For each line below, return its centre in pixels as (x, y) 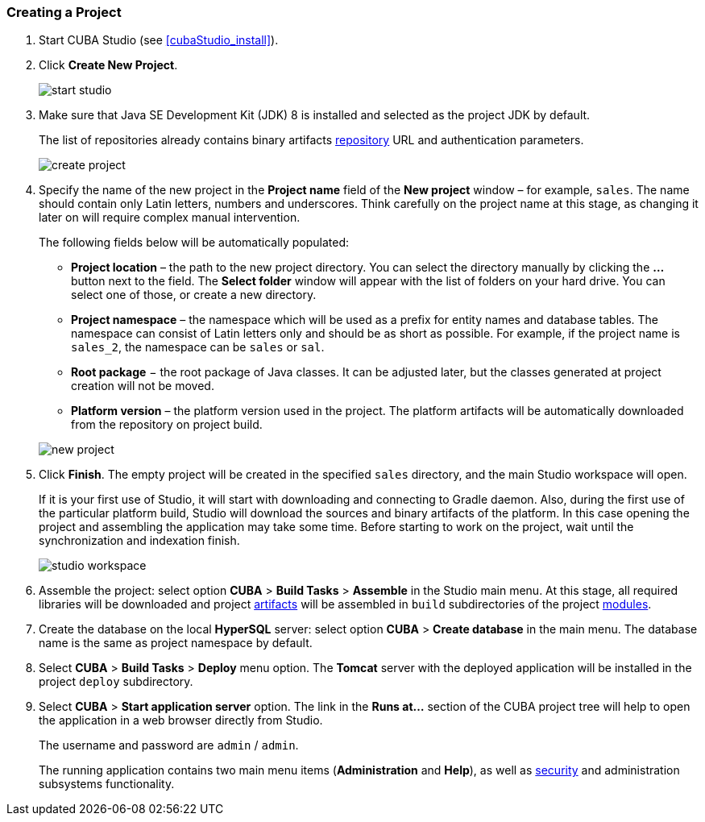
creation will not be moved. (143, 386)
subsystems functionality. (107, 784)
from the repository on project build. (167, 425)
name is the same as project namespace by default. (176, 643)
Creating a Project (64, 12)
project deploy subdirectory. (116, 682)
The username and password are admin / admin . (169, 745)
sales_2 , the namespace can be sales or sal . (198, 347)
